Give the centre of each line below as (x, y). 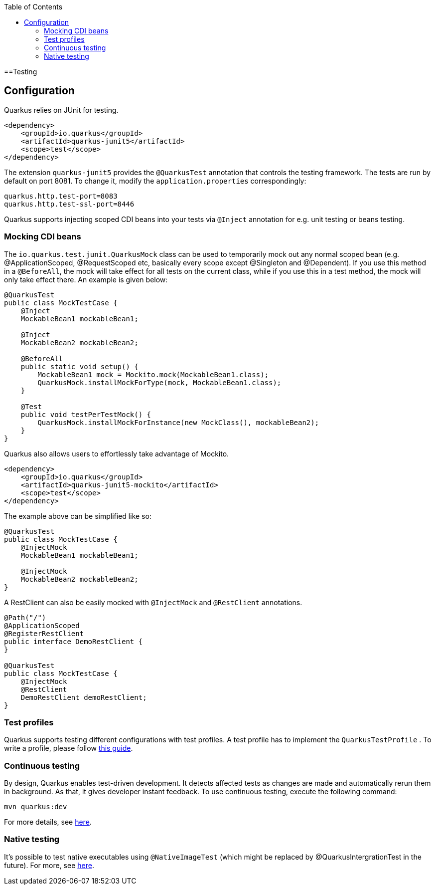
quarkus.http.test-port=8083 (61, 196)
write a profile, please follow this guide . (69, 748)
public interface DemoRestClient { (73, 641)
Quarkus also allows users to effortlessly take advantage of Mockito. (117, 453)
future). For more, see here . (49, 865)
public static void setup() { (79, 366)
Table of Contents (33, 7)
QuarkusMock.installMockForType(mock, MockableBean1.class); (159, 382)
